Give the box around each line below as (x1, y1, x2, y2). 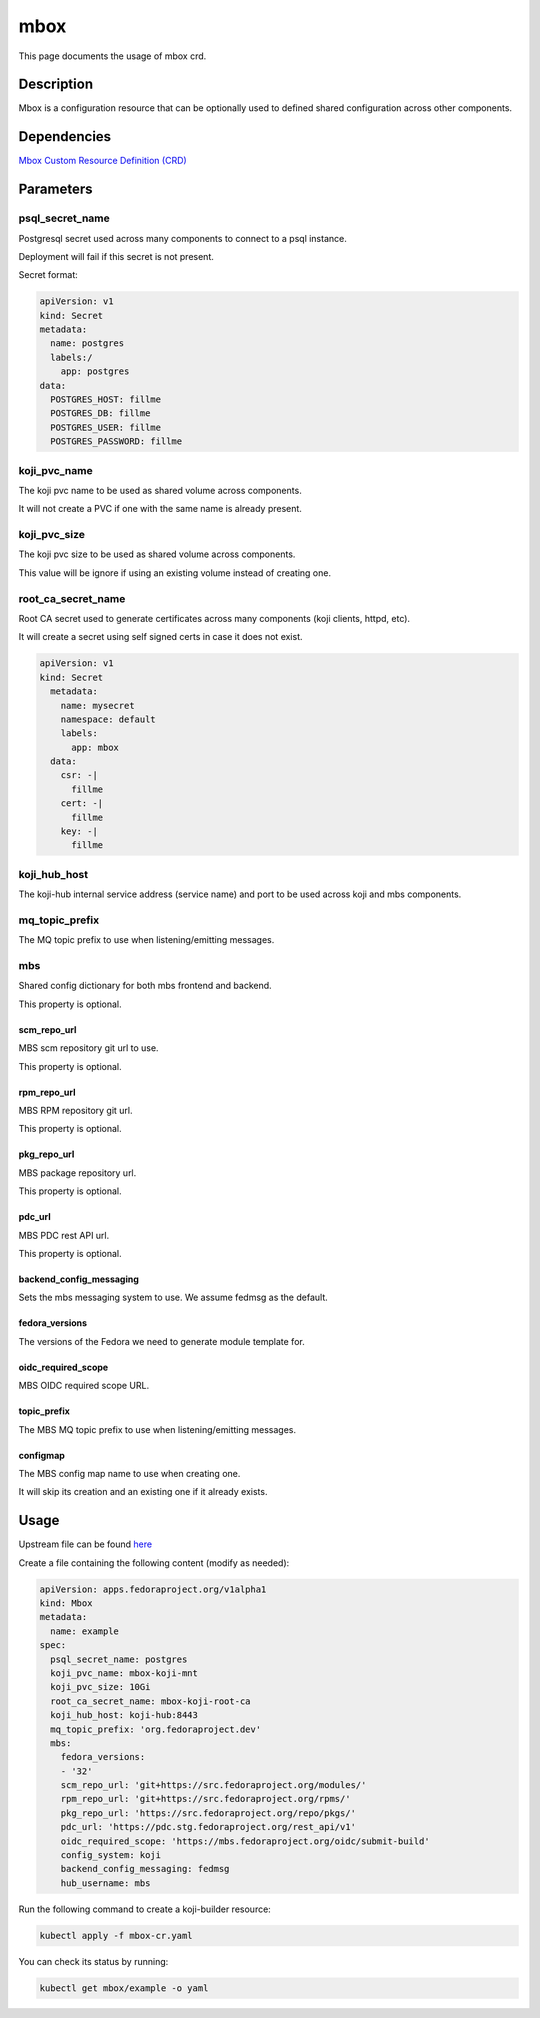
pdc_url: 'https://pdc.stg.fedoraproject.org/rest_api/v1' (60, 1821, 357, 1833)
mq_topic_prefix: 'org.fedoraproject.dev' (50, 1723, 262, 1735)
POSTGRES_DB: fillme (50, 408, 151, 419)
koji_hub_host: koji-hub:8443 (50, 1710, 199, 1721)
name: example (50, 1625, 120, 1637)
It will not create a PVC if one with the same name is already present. (18, 503, 302, 515)
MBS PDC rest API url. (18, 1229, 110, 1241)
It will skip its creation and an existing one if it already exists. (18, 1486, 268, 1498)
